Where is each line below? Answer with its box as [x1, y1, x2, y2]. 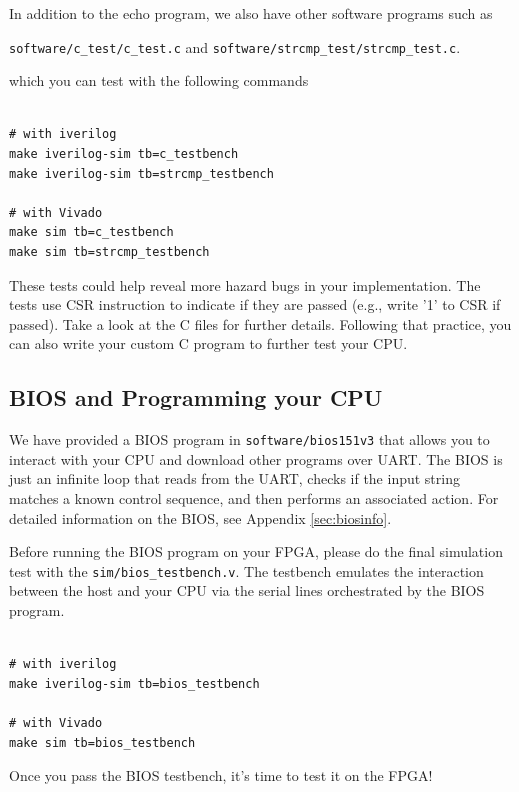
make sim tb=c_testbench [9, 225, 174, 240]
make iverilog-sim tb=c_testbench [9, 147, 239, 162]
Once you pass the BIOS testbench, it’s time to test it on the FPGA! [9, 765, 433, 786]
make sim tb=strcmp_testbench [9, 245, 210, 259]
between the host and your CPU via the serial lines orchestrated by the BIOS [9, 580, 485, 601]
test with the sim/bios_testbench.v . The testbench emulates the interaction [9, 560, 484, 581]
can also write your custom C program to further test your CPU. [9, 333, 408, 354]
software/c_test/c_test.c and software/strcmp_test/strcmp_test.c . [9, 36, 461, 57]
